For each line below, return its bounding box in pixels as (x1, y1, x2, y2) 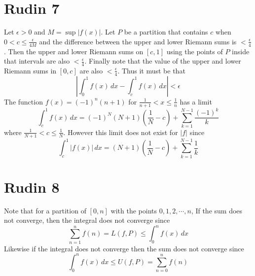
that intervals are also (4, 56, 70, 66)
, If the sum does (191, 205, 243, 215)
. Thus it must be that (117, 65, 185, 75)
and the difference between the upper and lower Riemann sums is (39, 36, 237, 46)
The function (4, 96, 43, 106)
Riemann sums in (4, 65, 57, 75)
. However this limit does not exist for (63, 127, 178, 137)
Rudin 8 (4, 176, 60, 197)
